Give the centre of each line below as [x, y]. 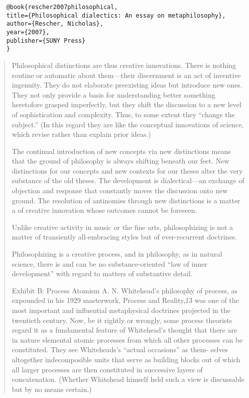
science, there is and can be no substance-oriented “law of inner [109, 263]
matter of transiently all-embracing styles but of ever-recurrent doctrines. [125, 237]
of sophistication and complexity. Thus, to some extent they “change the [123, 114]
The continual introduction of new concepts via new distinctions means [121, 151]
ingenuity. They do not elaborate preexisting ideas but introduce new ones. [127, 85]
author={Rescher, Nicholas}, [55, 24]
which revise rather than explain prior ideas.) [81, 134]
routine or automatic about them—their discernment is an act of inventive [126, 75]
